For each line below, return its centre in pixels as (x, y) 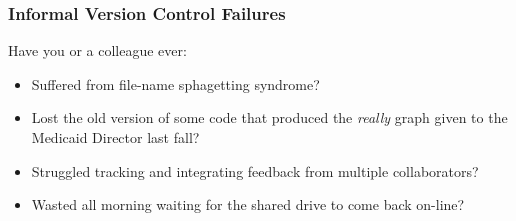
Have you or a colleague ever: (97, 50)
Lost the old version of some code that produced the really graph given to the (269, 117)
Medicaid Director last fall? (115, 137)
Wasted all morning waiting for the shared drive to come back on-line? (248, 204)
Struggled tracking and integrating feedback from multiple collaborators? (255, 170)
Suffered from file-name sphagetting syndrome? (175, 83)
